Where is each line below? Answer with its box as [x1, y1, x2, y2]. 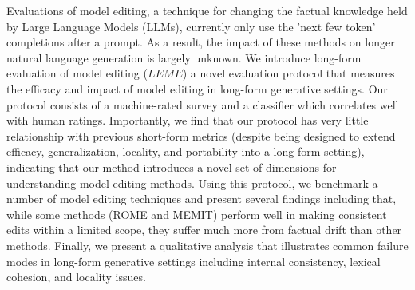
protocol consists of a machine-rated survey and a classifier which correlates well [6, 96, 399, 113]
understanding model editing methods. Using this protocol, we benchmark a [6, 174, 378, 191]
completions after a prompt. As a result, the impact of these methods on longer [6, 34, 395, 50]
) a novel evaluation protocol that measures [182, 65, 395, 81]
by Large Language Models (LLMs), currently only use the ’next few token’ [6, 18, 376, 34]
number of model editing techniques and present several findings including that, [6, 190, 397, 207]
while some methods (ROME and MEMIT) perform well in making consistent [6, 205, 387, 222]
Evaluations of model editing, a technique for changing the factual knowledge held [6, 2, 408, 18]
